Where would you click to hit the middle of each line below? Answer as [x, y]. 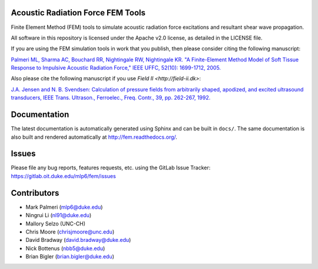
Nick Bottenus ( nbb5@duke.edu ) [65, 248]
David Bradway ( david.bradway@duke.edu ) [78, 240]
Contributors [35, 193]
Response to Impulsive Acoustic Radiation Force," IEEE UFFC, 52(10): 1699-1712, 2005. [116, 68]
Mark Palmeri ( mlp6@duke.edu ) [64, 207]
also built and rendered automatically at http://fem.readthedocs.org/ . [94, 137]
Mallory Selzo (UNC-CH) [55, 224]
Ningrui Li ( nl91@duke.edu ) [59, 215]
